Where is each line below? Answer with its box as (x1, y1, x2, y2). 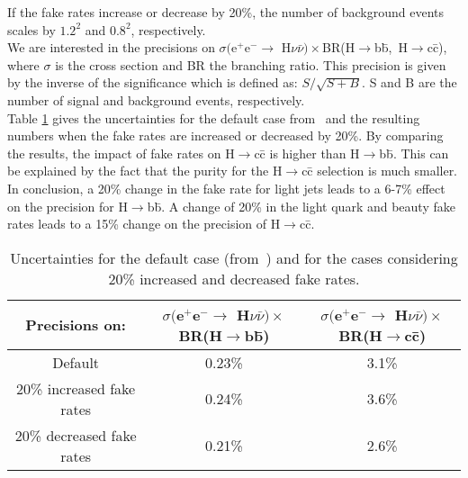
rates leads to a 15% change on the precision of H (7, 214, 281, 233)
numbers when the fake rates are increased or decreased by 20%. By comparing (7, 126, 444, 145)
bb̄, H (373, 38, 408, 57)
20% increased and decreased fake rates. (108, 267, 360, 289)
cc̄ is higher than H (254, 143, 360, 162)
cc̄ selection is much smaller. (301, 161, 458, 180)
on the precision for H (7, 196, 128, 215)
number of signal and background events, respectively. (7, 90, 305, 109)
